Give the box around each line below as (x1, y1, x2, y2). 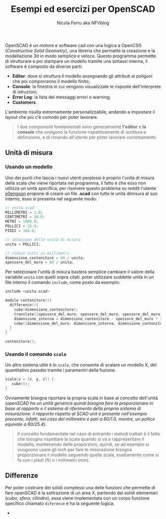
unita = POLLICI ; (5, 241, 41, 247)
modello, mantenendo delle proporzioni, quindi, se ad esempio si (17, 441, 149, 447)
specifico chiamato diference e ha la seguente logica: (5, 500, 115, 506)
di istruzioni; (12, 89, 38, 94)
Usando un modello (5, 163, 53, 170)
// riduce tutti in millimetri (5, 251, 70, 256)
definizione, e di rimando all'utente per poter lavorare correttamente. (17, 134, 157, 140)
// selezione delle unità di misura (5, 237, 81, 242)
